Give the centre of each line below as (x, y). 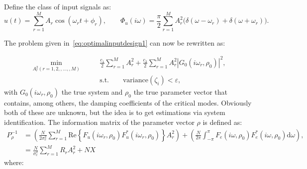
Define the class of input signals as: (58, 6)
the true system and (92, 91)
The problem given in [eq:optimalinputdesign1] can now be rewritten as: (115, 42)
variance (135, 80)
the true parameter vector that (180, 91)
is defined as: (222, 122)
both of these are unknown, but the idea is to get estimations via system (115, 112)
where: (14, 162)
